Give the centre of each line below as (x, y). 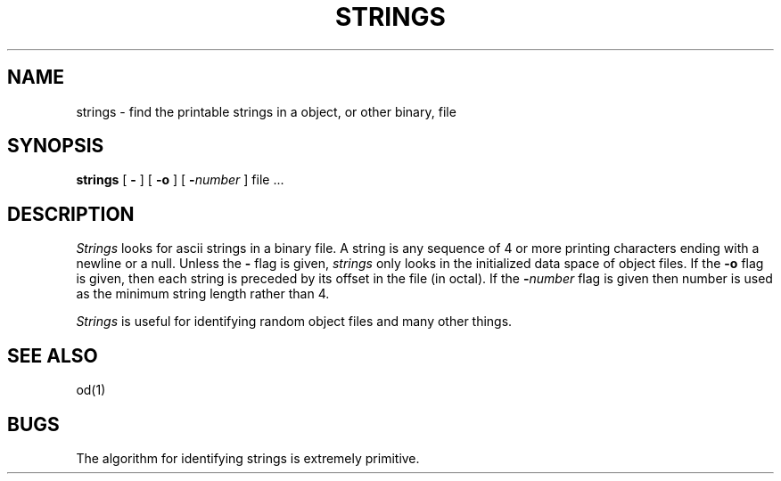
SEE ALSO (53, 355)
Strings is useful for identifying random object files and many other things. (294, 322)
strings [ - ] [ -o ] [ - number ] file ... (180, 180)
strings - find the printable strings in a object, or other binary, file (266, 111)
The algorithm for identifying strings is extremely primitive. (248, 458)
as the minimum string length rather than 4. (203, 294)
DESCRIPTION (71, 214)
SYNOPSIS (56, 146)
